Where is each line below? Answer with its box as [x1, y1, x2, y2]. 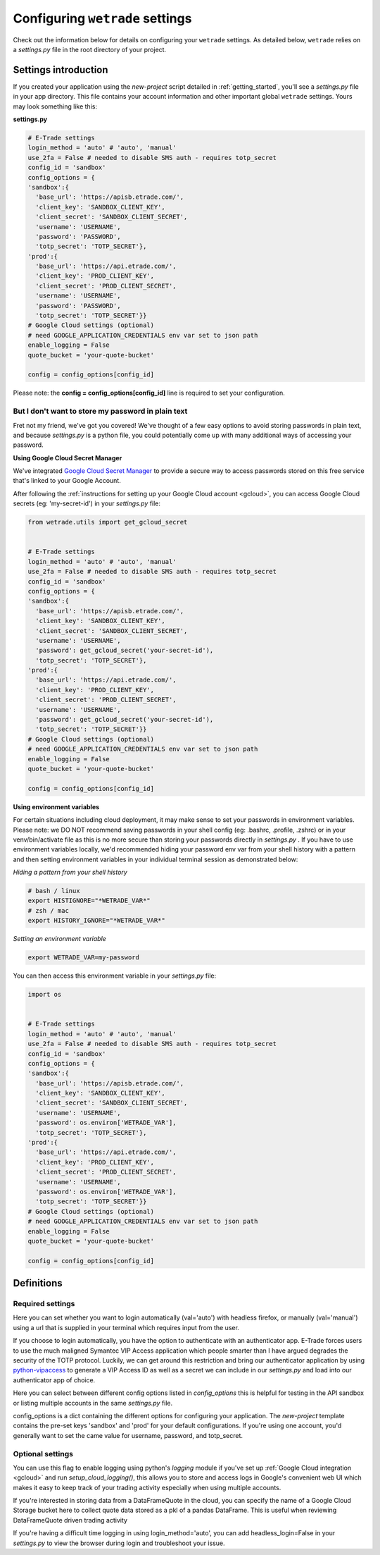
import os [27, 990, 62, 999]
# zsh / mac [27, 906, 70, 914]
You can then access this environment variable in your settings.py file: [13, 971, 217, 980]
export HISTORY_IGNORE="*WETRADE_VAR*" [27, 916, 165, 925]
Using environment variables [13, 802, 100, 811]
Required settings [13, 1299, 75, 1309]
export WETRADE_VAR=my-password [27, 954, 140, 961]
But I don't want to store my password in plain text [13, 406, 188, 416]
